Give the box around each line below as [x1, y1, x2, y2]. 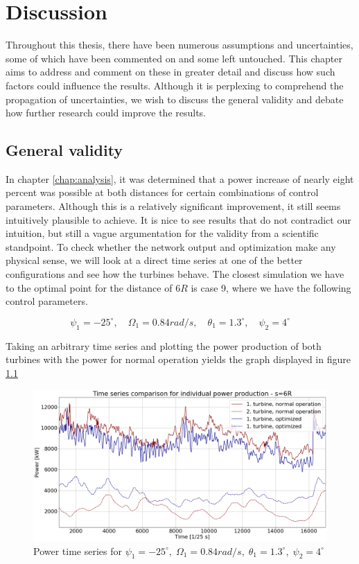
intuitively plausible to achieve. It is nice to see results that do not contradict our [6, 212, 351, 227]
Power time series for [33, 543, 122, 558]
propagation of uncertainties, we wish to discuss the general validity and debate [6, 91, 344, 106]
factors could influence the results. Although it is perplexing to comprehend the [6, 78, 344, 92]
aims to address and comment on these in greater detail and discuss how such [6, 64, 335, 79]
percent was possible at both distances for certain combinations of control [6, 185, 319, 200]
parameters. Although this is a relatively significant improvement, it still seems [6, 199, 341, 213]
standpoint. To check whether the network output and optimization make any [6, 239, 336, 254]
